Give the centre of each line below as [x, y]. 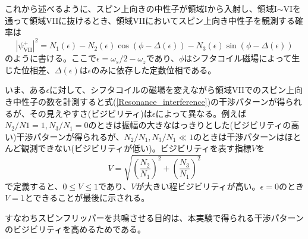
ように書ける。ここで [54, 58]
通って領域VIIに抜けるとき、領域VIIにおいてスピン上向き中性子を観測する [150, 20]
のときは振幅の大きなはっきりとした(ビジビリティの [190, 125]
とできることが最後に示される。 [87, 198]
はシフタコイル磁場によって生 [242, 58]
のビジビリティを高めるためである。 [76, 229]
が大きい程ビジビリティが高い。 [198, 186]
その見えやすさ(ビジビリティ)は [91, 113]
